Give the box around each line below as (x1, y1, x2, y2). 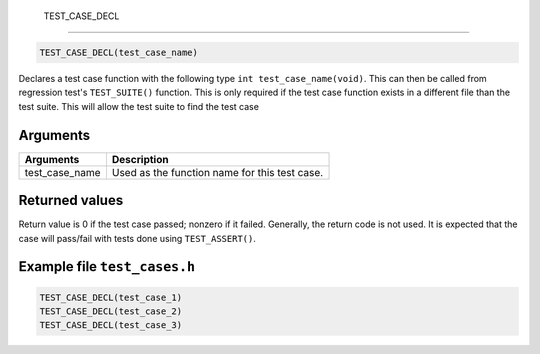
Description (111, 152, 169, 166)
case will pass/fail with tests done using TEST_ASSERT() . (18, 232, 257, 244)
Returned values (18, 192, 124, 209)
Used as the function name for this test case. (111, 165, 324, 179)
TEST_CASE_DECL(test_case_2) (39, 305, 183, 317)
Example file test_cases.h (18, 258, 195, 275)
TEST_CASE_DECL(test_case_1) (39, 291, 183, 303)
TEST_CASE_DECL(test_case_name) (39, 46, 199, 58)
